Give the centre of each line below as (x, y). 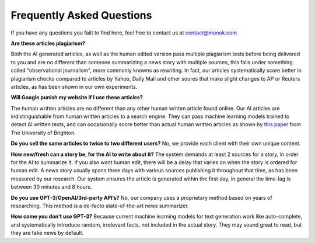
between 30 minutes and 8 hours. (51, 187)
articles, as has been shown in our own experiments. (74, 86)
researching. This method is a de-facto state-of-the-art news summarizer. (100, 206)
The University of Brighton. (43, 133)
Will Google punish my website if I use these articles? (77, 98)
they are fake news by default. (47, 233)
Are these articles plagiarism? (48, 43)
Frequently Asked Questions (81, 15)
